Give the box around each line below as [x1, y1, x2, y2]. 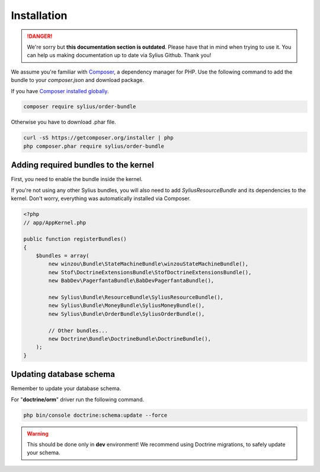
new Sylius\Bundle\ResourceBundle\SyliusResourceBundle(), [48, 294, 224, 301]
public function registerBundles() [23, 236, 127, 243]
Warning [27, 430, 49, 437]
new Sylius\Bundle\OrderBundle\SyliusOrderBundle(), [48, 311, 205, 317]
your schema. [27, 449, 60, 457]
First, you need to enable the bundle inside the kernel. [11, 176, 143, 183]
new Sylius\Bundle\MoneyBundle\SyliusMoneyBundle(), [48, 302, 205, 309]
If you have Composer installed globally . [11, 87, 109, 94]
